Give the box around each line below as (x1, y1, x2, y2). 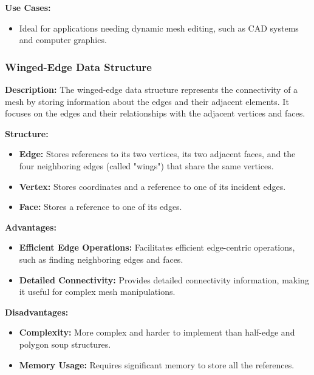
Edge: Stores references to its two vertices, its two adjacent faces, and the (19, 147, 296, 160)
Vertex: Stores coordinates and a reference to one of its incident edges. (19, 180, 286, 192)
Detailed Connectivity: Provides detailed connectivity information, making (19, 273, 309, 286)
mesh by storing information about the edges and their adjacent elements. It (5, 95, 289, 107)
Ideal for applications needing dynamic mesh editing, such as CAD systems (19, 21, 299, 34)
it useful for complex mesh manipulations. (19, 285, 176, 298)
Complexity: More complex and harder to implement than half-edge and (19, 326, 295, 339)
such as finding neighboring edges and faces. (19, 252, 183, 265)
